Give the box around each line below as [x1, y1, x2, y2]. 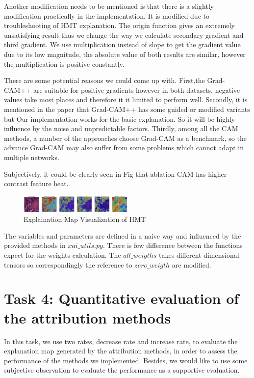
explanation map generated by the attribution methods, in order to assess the [4, 346, 237, 356]
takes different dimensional [159, 250, 239, 260]
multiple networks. [4, 152, 59, 162]
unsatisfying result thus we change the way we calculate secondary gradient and [4, 29, 244, 40]
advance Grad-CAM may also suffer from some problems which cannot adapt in [4, 142, 244, 153]
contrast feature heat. [4, 178, 69, 189]
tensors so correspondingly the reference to [4, 259, 132, 270]
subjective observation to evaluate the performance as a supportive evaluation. [4, 365, 240, 375]
